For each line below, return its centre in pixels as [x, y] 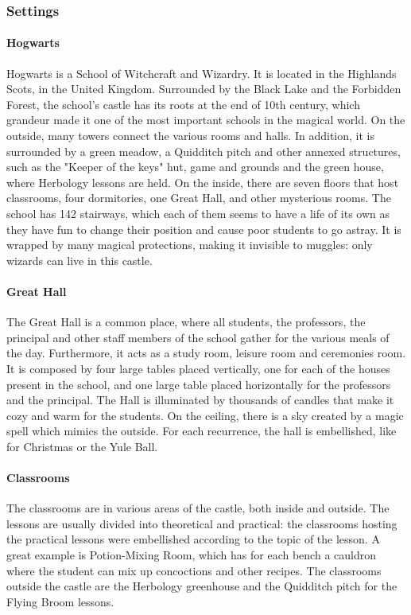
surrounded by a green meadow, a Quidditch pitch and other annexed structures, [204, 151]
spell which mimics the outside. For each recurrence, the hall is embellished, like [202, 431]
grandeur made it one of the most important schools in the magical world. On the [206, 120]
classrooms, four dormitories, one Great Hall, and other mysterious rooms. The [199, 198]
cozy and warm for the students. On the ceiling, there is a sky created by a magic [205, 415]
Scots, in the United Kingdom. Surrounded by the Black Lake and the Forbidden [204, 89]
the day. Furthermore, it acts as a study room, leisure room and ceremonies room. [206, 353]
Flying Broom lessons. [60, 601]
